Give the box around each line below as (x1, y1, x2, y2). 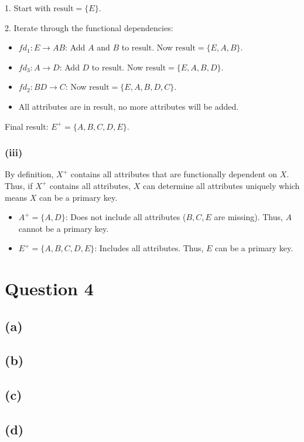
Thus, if (5, 179, 33, 191)
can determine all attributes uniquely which (143, 179, 300, 191)
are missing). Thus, (214, 211, 283, 223)
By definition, (5, 168, 54, 180)
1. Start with (5, 2, 51, 14)
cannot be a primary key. (18, 222, 109, 234)
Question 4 (5, 276, 94, 301)
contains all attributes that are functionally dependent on (70, 168, 277, 180)
